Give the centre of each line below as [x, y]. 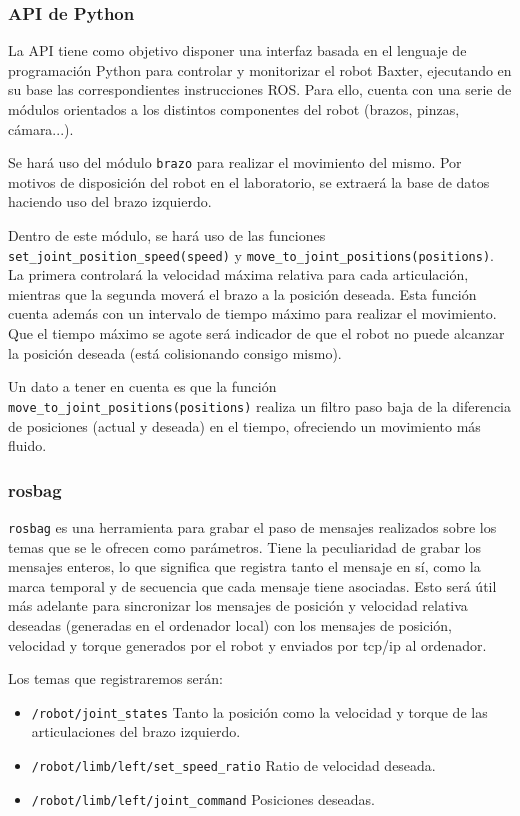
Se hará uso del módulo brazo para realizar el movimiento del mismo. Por [235, 162]
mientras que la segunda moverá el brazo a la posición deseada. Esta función [242, 293]
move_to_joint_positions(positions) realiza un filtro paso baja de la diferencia [260, 405]
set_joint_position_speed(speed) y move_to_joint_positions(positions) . [251, 254]
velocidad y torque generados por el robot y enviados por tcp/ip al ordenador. [247, 644]
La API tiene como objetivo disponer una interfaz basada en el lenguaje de [237, 50]
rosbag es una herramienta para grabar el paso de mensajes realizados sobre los [252, 526]
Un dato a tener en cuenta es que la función [142, 386]
